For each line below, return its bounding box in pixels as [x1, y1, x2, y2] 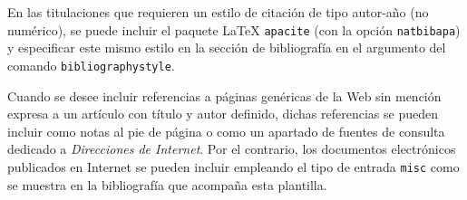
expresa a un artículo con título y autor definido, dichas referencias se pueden [7, 104, 438, 123]
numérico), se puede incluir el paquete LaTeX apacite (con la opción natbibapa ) [7, 20, 461, 39]
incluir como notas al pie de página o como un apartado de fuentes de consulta [7, 121, 445, 140]
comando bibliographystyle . [7, 55, 175, 74]
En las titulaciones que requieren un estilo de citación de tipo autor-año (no [7, 3, 429, 21]
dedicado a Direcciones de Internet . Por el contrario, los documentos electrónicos [7, 139, 456, 158]
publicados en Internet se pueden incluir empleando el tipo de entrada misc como [7, 157, 460, 176]
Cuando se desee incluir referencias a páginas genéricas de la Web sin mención [7, 86, 442, 105]
